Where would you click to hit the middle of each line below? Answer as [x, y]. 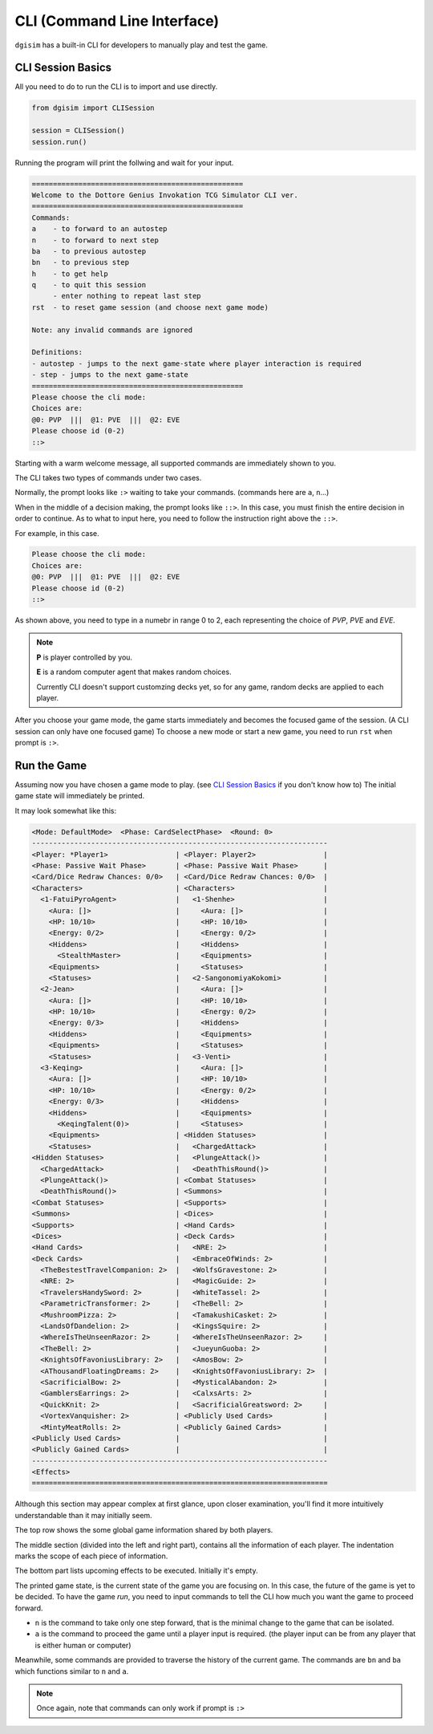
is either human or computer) [83, 1645]
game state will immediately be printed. [80, 796]
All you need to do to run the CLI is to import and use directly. [116, 87]
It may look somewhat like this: [66, 810]
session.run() [59, 142]
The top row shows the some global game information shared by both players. [144, 1530]
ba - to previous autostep [89, 251]
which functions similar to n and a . [72, 1671]
